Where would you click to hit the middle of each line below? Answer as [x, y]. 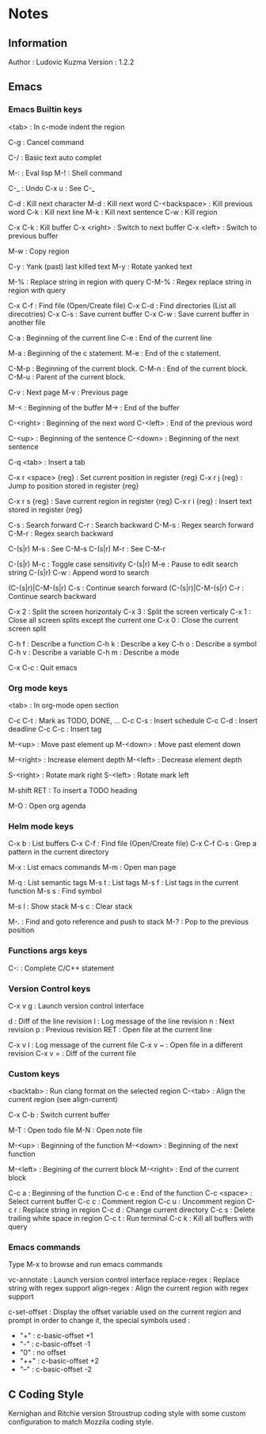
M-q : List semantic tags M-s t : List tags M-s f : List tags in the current [123, 883]
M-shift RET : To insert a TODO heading [73, 790]
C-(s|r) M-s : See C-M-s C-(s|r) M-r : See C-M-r [87, 548]
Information [38, 43]
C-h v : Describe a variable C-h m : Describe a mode [94, 652]
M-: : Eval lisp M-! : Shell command [65, 173]
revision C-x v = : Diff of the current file [72, 1053]
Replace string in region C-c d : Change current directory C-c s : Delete [139, 1210]
